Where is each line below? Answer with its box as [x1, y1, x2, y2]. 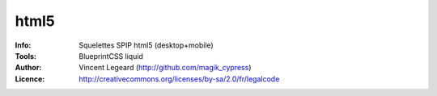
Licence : [15, 73, 45, 84]
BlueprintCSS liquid [78, 51, 143, 61]
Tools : [15, 51, 36, 61]
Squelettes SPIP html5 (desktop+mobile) [78, 40, 214, 50]
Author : [15, 63, 42, 73]
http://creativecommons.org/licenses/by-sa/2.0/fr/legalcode [78, 73, 280, 84]
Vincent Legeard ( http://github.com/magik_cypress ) [78, 63, 252, 73]
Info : [15, 40, 32, 50]
